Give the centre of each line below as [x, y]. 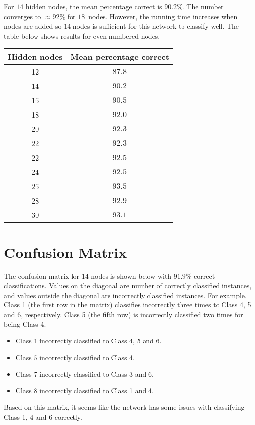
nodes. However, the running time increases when [163, 16]
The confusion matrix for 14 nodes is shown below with [88, 276]
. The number [203, 6]
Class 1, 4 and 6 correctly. [43, 417]
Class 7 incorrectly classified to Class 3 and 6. [85, 374]
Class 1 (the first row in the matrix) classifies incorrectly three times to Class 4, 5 [127, 305]
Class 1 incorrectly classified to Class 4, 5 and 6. [89, 341]
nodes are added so [33, 26]
